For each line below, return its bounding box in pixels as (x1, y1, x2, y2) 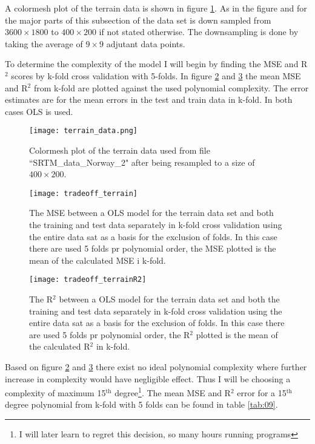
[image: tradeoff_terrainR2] (29, 275, 147, 284)
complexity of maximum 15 (5, 386, 106, 399)
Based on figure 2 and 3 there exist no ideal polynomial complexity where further (5, 361, 307, 373)
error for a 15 (237, 386, 287, 399)
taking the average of (5, 37, 83, 50)
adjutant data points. (106, 37, 185, 50)
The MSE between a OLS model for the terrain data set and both (29, 206, 274, 219)
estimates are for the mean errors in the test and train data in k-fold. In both (5, 93, 293, 106)
